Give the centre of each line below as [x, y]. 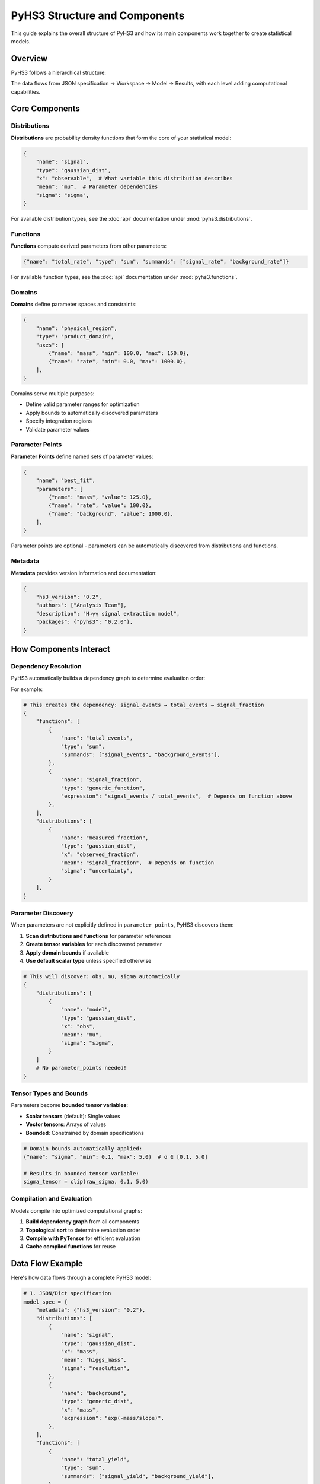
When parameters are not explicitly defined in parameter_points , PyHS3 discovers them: [122, 925]
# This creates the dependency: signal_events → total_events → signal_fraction [144, 705]
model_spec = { [45, 1302]
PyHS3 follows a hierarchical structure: [59, 72]
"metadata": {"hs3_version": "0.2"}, [91, 1310]
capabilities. [26, 91]
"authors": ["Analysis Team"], [81, 605]
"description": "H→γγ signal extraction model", [108, 613]
